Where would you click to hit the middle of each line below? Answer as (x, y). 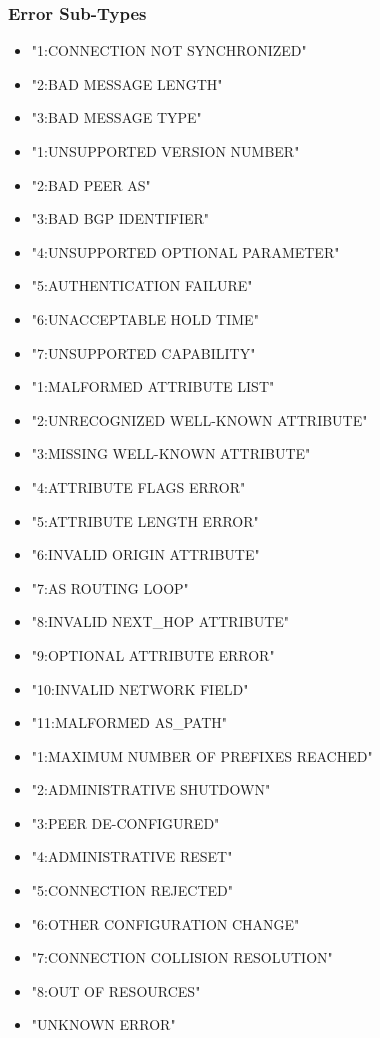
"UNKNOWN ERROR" (103, 1024)
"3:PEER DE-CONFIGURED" (125, 822)
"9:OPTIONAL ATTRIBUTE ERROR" (153, 654)
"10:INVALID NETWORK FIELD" (140, 688)
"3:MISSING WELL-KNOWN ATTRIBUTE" (171, 453)
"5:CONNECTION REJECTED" (132, 890)
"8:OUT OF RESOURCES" (116, 990)
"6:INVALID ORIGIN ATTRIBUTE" (145, 554)
